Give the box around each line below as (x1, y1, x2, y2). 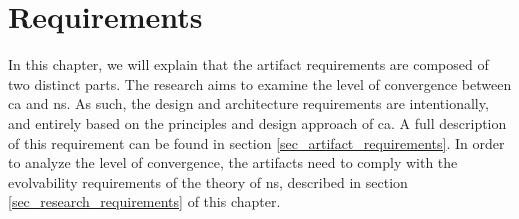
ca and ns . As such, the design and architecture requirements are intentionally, (8, 93, 489, 114)
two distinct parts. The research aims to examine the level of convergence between (8, 73, 512, 94)
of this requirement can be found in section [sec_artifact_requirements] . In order (8, 132, 505, 153)
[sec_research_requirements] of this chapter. (8, 191, 281, 212)
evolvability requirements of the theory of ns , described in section (8, 171, 408, 192)
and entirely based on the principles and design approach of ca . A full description (8, 112, 507, 133)
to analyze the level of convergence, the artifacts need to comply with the (8, 152, 458, 173)
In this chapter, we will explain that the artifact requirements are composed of (8, 54, 489, 75)
